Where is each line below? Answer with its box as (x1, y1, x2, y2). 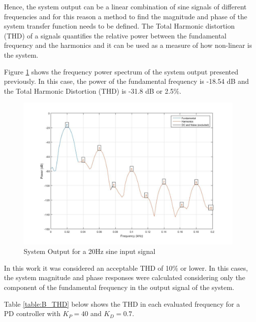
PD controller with (4, 308, 61, 319)
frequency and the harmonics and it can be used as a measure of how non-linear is (4, 40, 252, 50)
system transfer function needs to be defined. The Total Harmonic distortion (4, 21, 235, 31)
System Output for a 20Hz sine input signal (24, 246, 156, 256)
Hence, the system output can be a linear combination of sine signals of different (4, 1, 247, 11)
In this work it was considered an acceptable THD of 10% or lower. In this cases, (4, 262, 248, 273)
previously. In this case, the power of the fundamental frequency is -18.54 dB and (4, 76, 249, 86)
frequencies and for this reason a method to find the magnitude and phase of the (4, 11, 247, 21)
